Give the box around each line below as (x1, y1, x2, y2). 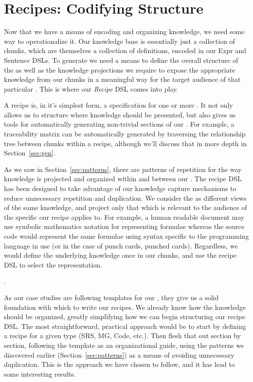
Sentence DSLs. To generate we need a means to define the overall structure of (4, 55, 238, 65)
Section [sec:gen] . (4, 148, 55, 158)
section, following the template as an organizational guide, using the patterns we (4, 340, 244, 350)
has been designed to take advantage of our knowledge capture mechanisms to (4, 183, 236, 193)
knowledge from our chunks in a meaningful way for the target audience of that (4, 74, 241, 84)
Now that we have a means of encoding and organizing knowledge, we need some (4, 26, 245, 37)
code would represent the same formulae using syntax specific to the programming (4, 231, 249, 241)
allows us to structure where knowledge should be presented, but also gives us (4, 109, 236, 119)
